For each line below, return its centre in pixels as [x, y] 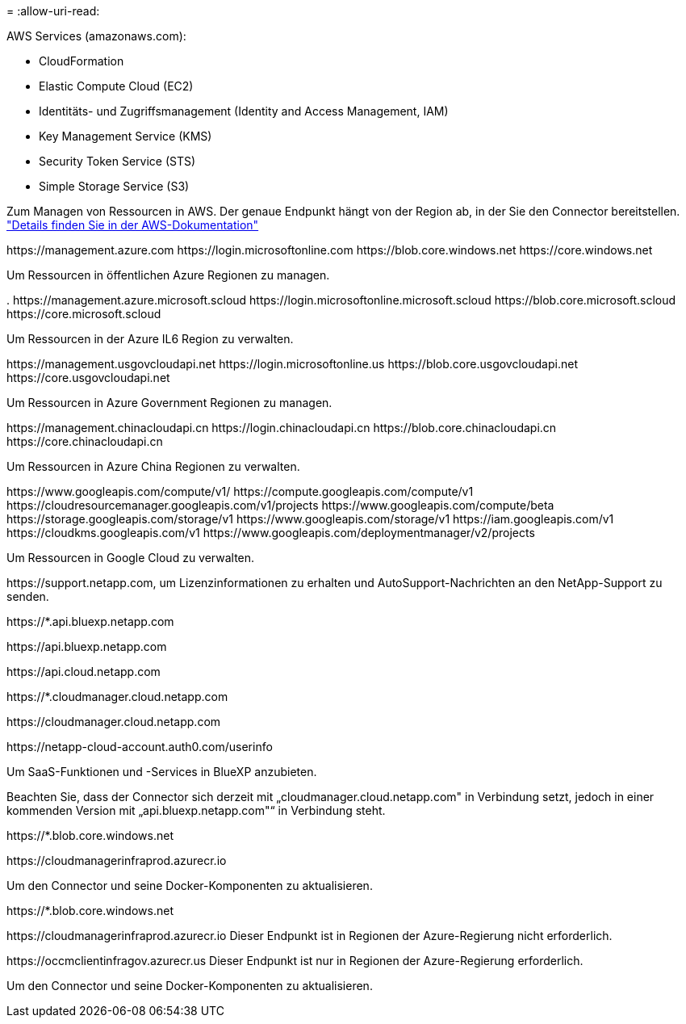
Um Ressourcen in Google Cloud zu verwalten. [131, 558]
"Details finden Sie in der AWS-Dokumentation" [133, 225]
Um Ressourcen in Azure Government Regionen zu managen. [169, 403]
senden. [28, 596]
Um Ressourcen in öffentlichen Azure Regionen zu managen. [168, 275]
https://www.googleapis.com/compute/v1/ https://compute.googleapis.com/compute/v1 [240, 491]
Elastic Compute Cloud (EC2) [116, 86]
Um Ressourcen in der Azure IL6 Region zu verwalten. [150, 339]
